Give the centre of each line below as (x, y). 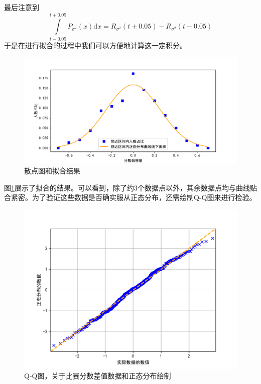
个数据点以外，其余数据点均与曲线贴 (197, 187)
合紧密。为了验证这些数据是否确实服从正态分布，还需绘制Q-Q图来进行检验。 (130, 197)
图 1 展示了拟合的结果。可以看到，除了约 (69, 187)
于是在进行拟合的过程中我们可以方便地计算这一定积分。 (95, 45)
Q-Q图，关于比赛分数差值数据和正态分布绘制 (98, 376)
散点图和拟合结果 (52, 170)
